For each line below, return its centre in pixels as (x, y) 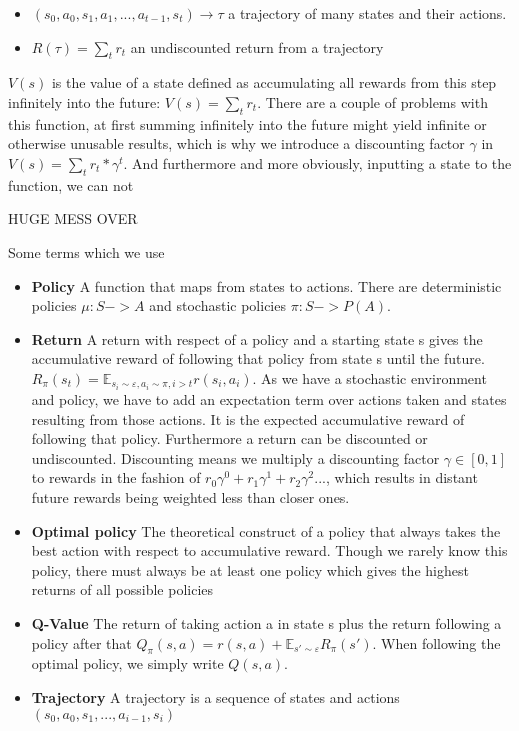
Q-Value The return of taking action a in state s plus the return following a (266, 622)
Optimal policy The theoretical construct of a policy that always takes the (266, 530)
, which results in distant (401, 477)
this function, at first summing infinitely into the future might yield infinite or (247, 123)
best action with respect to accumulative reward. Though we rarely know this (269, 550)
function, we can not (71, 184)
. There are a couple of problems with (372, 101)
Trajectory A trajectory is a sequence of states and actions (215, 696)
